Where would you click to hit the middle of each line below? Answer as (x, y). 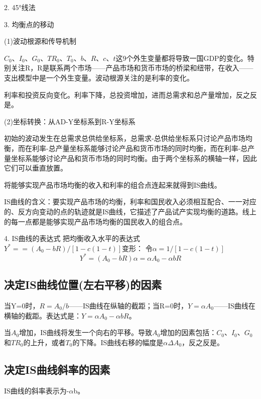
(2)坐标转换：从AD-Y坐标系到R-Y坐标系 (70, 121)
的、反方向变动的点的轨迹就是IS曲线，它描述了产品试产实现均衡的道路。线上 (130, 211)
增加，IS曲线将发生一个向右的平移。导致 (86, 332)
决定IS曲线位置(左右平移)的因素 (83, 285)
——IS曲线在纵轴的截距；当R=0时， (128, 305)
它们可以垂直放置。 (36, 168)
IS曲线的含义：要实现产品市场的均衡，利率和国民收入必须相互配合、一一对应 (130, 202)
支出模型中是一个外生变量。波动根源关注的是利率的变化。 (99, 77)
